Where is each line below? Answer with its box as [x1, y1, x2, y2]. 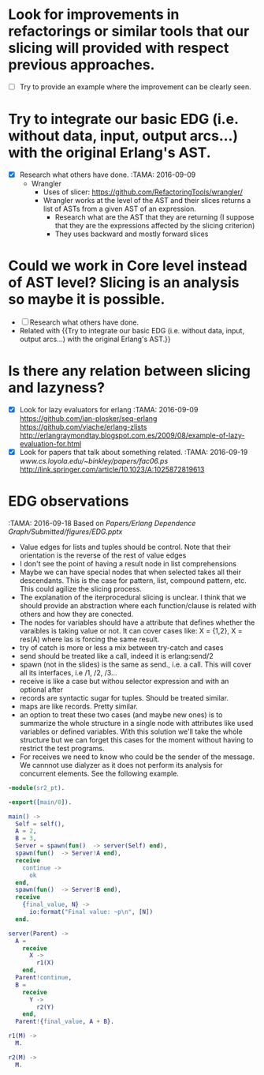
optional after [19, 685, 64, 694]
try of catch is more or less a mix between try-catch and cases [19, 642, 224, 652]
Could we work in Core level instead [8, 257, 248, 275]
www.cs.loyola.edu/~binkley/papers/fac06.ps [19, 457, 169, 465]
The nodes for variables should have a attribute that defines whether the [19, 618, 255, 627]
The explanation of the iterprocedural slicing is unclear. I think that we [19, 592, 247, 602]
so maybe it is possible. [8, 291, 165, 309]
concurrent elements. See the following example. [19, 769, 180, 778]
